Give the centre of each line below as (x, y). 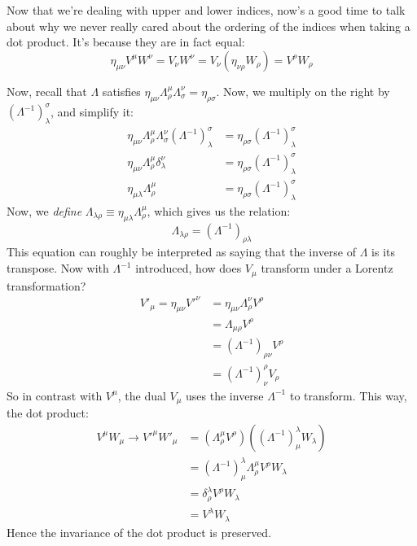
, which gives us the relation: (219, 210)
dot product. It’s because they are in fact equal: (126, 42)
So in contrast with (55, 395)
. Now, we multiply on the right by (303, 91)
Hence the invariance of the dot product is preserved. (139, 532)
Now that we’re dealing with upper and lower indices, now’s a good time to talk (206, 10)
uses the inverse (225, 395)
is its (384, 252)
